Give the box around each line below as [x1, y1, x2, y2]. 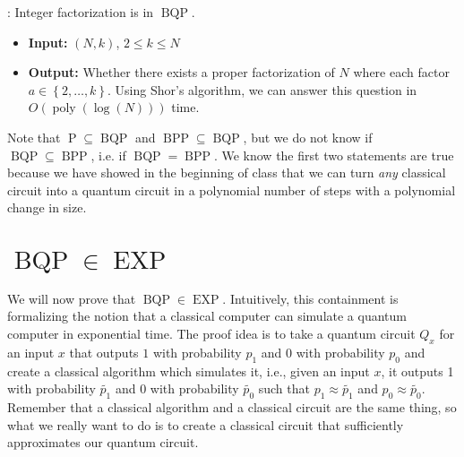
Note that [7, 127, 61, 146]
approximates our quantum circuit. [7, 433, 199, 452]
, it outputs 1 [381, 361, 454, 380]
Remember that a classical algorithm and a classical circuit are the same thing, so [7, 398, 457, 417]
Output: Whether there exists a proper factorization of [28, 63, 335, 82]
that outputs [69, 342, 139, 361]
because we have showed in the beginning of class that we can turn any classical [7, 163, 446, 182]
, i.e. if [90, 145, 126, 164]
